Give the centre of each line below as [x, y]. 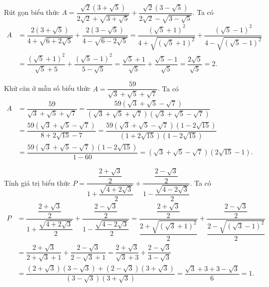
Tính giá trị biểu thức [37, 182]
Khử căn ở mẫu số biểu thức [47, 88]
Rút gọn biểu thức [32, 12]
